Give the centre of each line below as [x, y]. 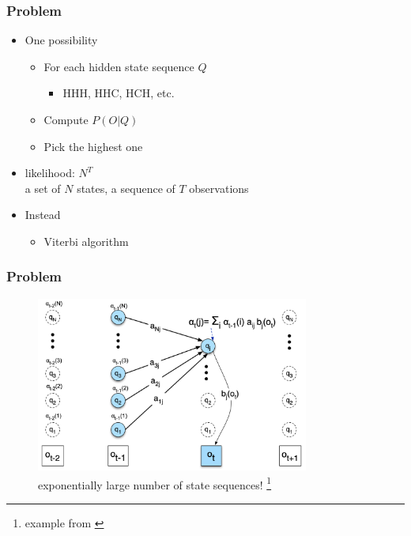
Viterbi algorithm [86, 241]
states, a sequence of [126, 188]
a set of [43, 188]
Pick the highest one [93, 146]
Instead [43, 215]
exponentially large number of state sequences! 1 [155, 483]
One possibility [61, 40]
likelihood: [50, 173]
